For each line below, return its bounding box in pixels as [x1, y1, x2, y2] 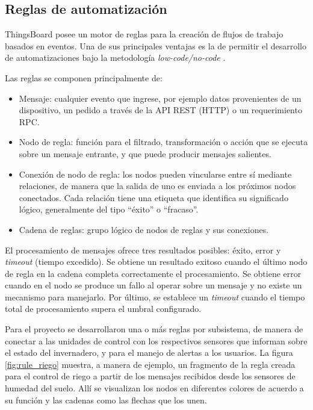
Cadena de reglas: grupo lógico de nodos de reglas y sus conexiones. [19, 223, 269, 235]
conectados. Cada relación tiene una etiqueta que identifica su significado [19, 191, 288, 203]
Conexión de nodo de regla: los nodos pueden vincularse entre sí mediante [19, 167, 292, 180]
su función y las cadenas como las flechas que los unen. [5, 393, 207, 406]
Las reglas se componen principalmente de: [5, 71, 163, 84]
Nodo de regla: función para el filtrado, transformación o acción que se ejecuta [19, 135, 308, 148]
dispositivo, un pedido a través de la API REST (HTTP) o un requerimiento [19, 104, 302, 116]
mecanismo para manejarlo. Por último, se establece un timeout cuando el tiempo [5, 290, 305, 303]
